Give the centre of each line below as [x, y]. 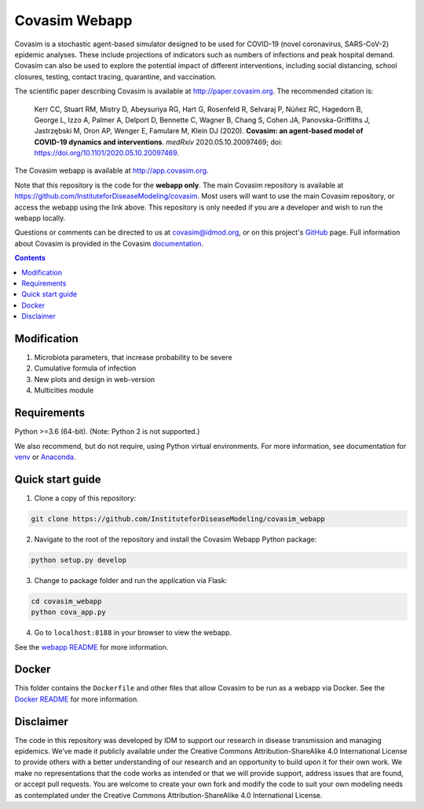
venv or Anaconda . [45, 457]
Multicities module [64, 390]
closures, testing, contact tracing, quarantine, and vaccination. [116, 77]
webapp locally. [40, 218]
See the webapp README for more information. [91, 647]
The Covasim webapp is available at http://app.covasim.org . [111, 171]
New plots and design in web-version [95, 379]
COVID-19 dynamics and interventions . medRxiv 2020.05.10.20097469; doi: [158, 142]
